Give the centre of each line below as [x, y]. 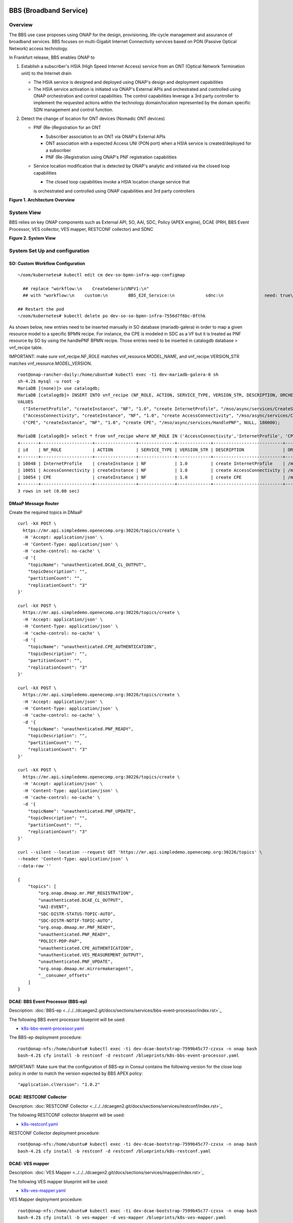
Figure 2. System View [32, 238]
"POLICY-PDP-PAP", [60, 941]
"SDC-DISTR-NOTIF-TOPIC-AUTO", [76, 920]
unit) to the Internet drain [46, 73]
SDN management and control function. [73, 110]
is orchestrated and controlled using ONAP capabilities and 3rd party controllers [114, 191]
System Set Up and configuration [49, 250]
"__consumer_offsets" [64, 975]
